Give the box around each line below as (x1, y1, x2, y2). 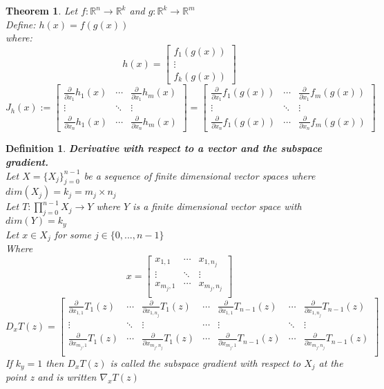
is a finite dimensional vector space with (133, 199, 302, 214)
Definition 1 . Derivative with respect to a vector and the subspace (6, 141, 323, 155)
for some (54, 227, 91, 241)
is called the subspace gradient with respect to (110, 355, 301, 370)
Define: (6, 17, 36, 31)
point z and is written (6, 370, 97, 384)
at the (318, 355, 343, 370)
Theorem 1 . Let (6, 3, 78, 17)
